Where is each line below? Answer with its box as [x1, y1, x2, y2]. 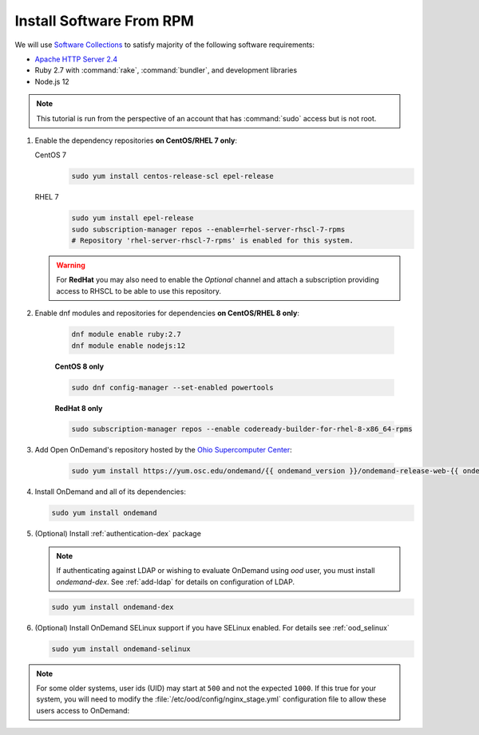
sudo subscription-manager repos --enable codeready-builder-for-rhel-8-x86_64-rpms [71, 425, 413, 434]
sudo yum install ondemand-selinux [51, 644, 191, 654]
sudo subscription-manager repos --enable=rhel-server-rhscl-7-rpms [71, 224, 346, 234]
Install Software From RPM [14, 12, 195, 30]
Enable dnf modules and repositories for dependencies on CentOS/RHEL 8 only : [34, 308, 299, 318]
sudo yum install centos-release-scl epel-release [71, 172, 275, 181]
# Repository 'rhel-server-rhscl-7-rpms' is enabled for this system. [71, 236, 354, 245]
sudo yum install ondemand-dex [51, 603, 175, 611]
